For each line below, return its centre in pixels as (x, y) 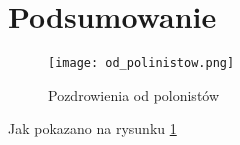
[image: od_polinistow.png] (141, 63)
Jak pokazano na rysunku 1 (92, 128)
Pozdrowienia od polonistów (134, 94)
